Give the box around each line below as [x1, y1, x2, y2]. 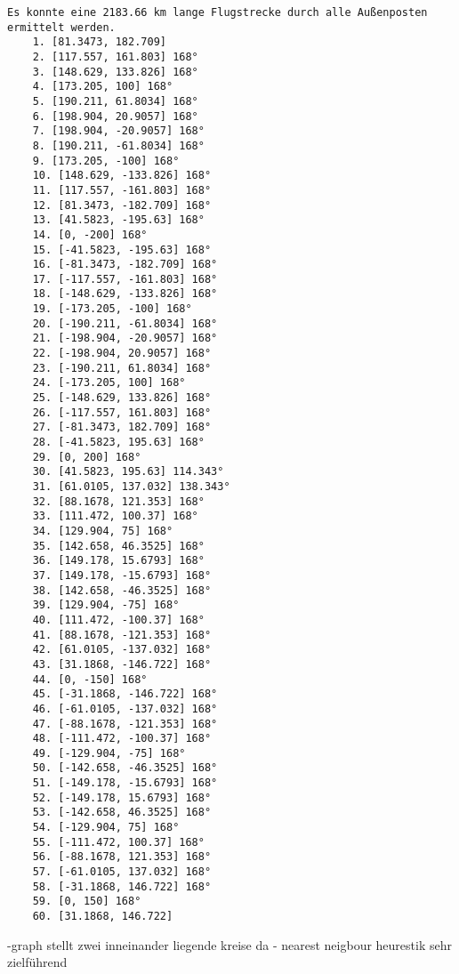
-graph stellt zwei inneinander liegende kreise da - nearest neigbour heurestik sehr [7, 935, 452, 954]
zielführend [7, 953, 68, 971]
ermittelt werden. [7, 20, 116, 34]
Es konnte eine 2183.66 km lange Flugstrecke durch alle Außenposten [7, 6, 428, 19]
